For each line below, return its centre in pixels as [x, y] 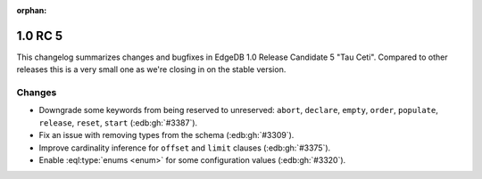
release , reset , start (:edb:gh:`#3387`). [118, 122]
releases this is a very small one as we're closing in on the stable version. [151, 69]
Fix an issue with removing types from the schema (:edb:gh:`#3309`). [166, 135]
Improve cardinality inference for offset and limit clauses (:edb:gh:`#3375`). [185, 148]
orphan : [32, 10]
